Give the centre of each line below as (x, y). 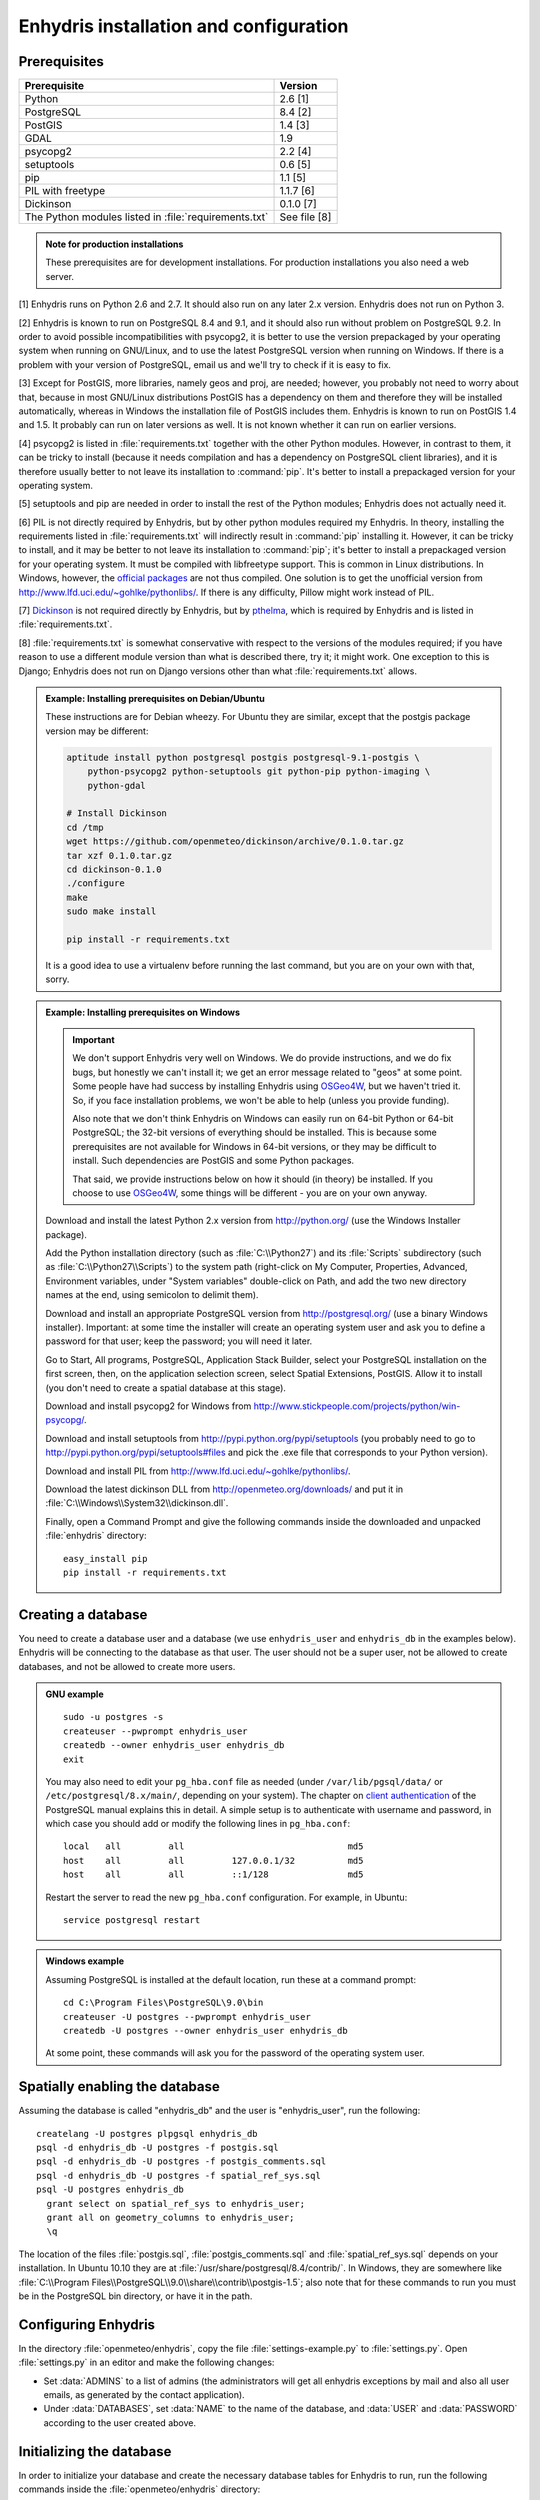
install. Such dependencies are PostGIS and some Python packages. (213, 1161)
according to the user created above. (120, 2422)
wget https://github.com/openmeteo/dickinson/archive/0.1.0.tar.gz (235, 841)
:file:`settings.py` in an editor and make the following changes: (146, 2362)
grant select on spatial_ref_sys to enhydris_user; (175, 2203)
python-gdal (117, 785)
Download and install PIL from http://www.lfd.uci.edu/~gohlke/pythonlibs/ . (198, 1471)
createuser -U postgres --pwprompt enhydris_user (187, 2016)
